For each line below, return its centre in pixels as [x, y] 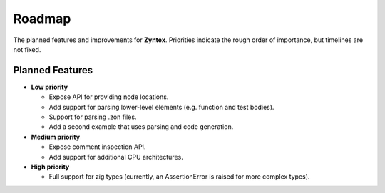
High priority [50, 167]
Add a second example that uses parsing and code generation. [141, 127]
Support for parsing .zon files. [93, 117]
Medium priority [56, 137]
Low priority [49, 87]
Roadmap [42, 19]
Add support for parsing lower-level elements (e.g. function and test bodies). [161, 107]
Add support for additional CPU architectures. [116, 157]
